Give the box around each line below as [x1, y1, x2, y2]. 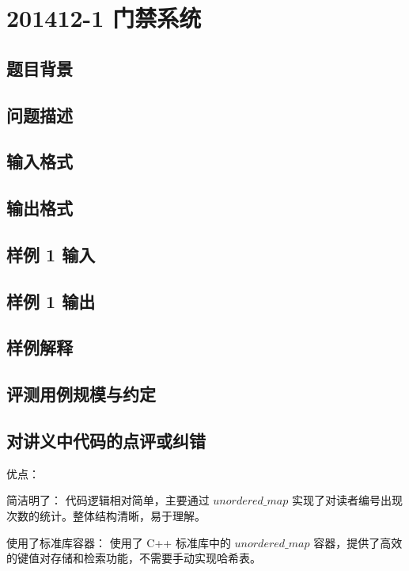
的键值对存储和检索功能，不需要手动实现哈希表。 [6, 550, 261, 566]
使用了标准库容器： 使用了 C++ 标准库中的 [6, 534, 231, 550]
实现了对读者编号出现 [291, 492, 403, 508]
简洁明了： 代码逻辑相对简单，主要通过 [6, 492, 210, 508]
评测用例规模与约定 [6, 382, 156, 406]
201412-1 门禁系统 [6, 2, 202, 34]
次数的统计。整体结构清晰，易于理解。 [6, 508, 206, 524]
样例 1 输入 [6, 242, 96, 266]
